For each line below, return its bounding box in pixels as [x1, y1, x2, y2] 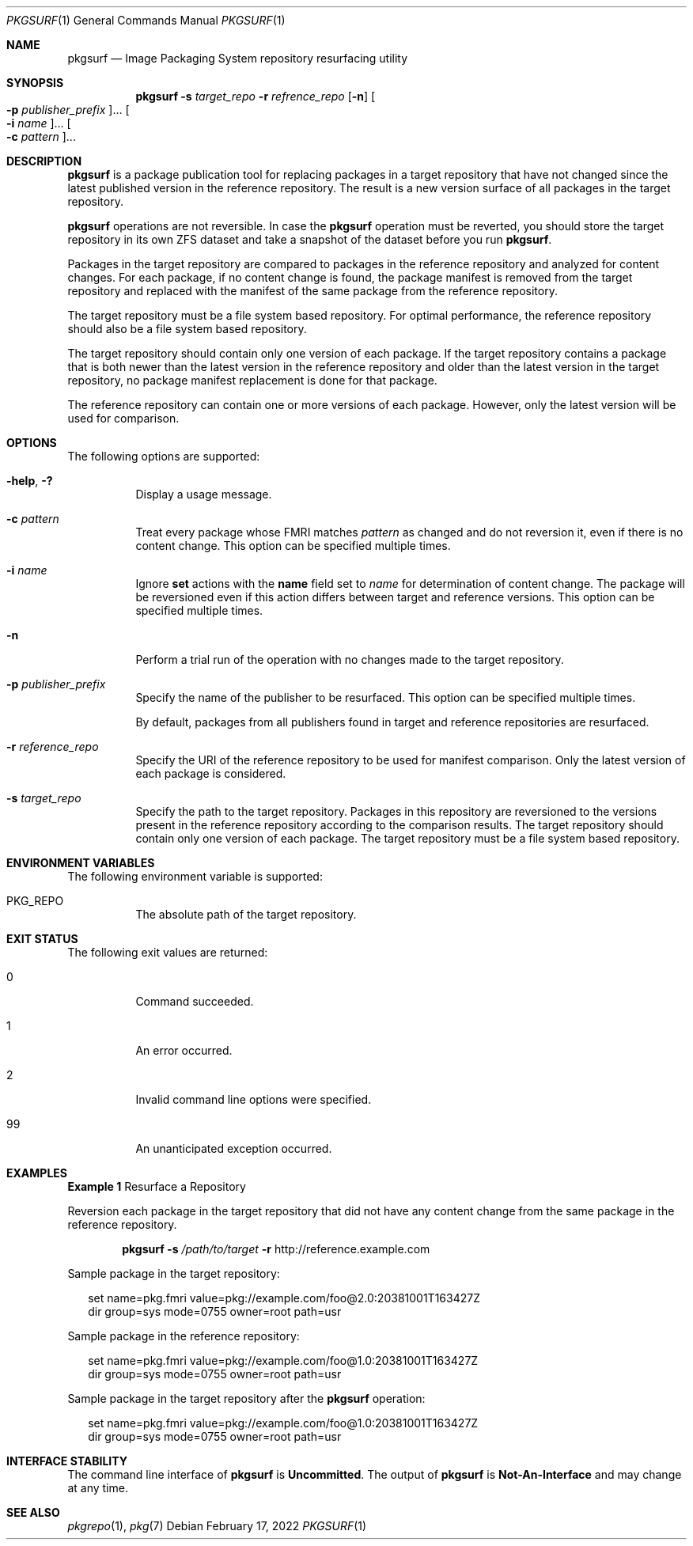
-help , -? [6, 474, 53, 487]
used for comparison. [67, 411, 180, 425]
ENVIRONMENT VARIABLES [6, 856, 155, 870]
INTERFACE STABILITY [6, 1454, 127, 1468]
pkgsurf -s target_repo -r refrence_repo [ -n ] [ [135, 89, 376, 103]
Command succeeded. [135, 995, 254, 1008]
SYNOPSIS [6, 76, 64, 89]
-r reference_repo [6, 740, 99, 753]
